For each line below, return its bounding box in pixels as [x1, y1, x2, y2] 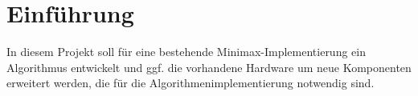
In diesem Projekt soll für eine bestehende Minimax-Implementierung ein [6, 43, 366, 60]
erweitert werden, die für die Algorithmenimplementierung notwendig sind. [6, 74, 375, 91]
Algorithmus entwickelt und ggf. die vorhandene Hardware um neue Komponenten [6, 58, 412, 75]
